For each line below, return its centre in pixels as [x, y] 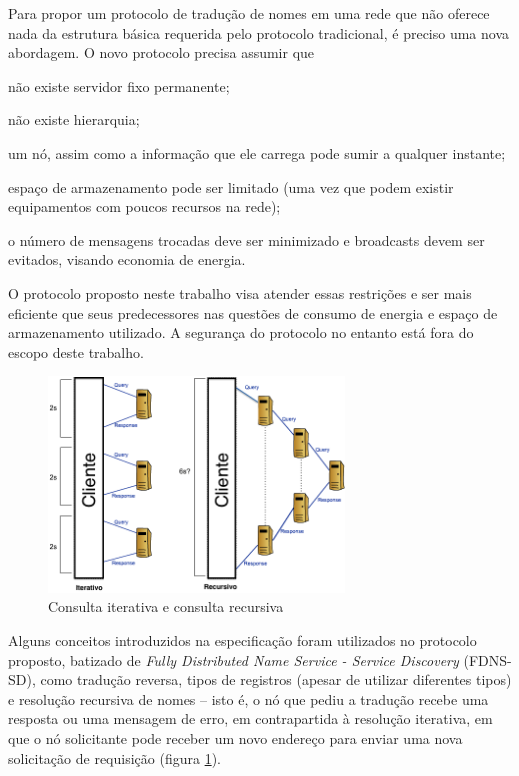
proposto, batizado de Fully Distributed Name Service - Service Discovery [233, 659]
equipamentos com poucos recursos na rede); [144, 206]
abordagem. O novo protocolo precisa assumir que [161, 52]
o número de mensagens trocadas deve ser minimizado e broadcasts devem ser [246, 239]
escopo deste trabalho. [76, 351]
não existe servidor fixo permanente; [119, 85]
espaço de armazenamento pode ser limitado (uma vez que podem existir [231, 186]
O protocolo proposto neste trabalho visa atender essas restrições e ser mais [240, 292]
